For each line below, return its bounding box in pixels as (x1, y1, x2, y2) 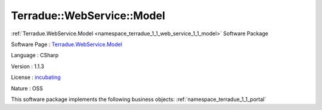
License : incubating (11, 74, 61, 81)
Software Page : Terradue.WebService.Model (11, 41, 122, 48)
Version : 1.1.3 (11, 63, 45, 70)
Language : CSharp (11, 51, 59, 59)
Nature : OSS (11, 84, 44, 92)
